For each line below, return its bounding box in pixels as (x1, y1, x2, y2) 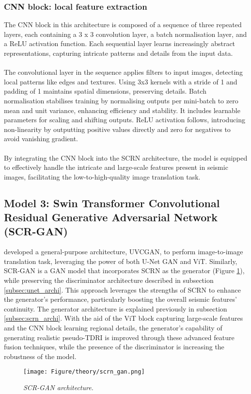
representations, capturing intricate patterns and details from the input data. (4, 48, 233, 58)
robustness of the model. (4, 351, 77, 361)
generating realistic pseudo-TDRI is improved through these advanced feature (4, 332, 235, 342)
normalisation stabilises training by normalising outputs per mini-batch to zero (4, 95, 238, 105)
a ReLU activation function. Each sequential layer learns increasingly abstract (4, 38, 235, 49)
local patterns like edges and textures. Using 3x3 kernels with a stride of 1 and (4, 76, 237, 86)
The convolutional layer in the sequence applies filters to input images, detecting (4, 67, 243, 77)
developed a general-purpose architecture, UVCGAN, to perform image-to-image (4, 246, 243, 257)
